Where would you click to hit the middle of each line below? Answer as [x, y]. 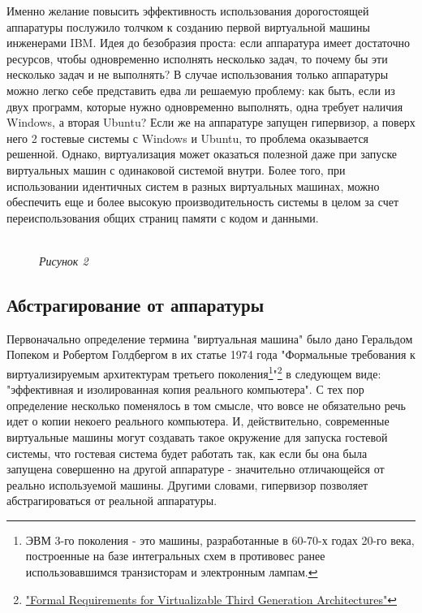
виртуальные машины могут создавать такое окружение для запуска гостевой [197, 436]
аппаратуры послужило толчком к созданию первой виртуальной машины [188, 26]
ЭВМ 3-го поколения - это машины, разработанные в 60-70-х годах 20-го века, [220, 540]
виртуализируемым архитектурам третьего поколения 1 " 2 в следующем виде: [194, 372]
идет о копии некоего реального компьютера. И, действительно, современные [198, 421]
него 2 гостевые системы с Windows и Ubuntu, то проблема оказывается [188, 138]
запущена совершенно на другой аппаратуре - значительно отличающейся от [196, 469]
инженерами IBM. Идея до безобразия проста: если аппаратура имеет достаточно [208, 43]
